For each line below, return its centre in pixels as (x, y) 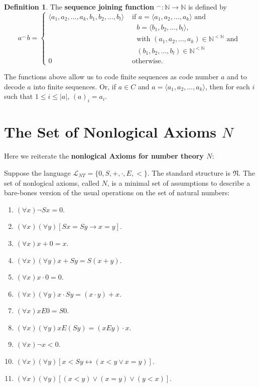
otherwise (146, 61)
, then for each (228, 86)
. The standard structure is (189, 172)
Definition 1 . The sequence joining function (79, 7)
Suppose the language (37, 172)
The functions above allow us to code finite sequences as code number (111, 77)
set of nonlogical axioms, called (52, 182)
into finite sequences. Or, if (75, 86)
